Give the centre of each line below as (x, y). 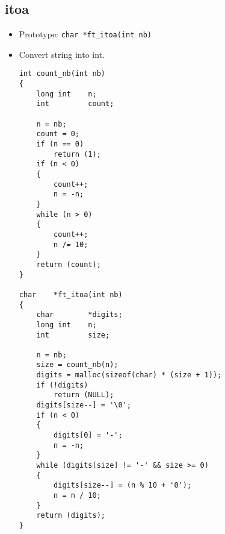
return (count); (69, 264)
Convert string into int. (62, 54)
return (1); (77, 154)
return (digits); (71, 516)
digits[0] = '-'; (88, 435)
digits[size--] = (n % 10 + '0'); (123, 485)
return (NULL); (84, 395)
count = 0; (58, 134)
